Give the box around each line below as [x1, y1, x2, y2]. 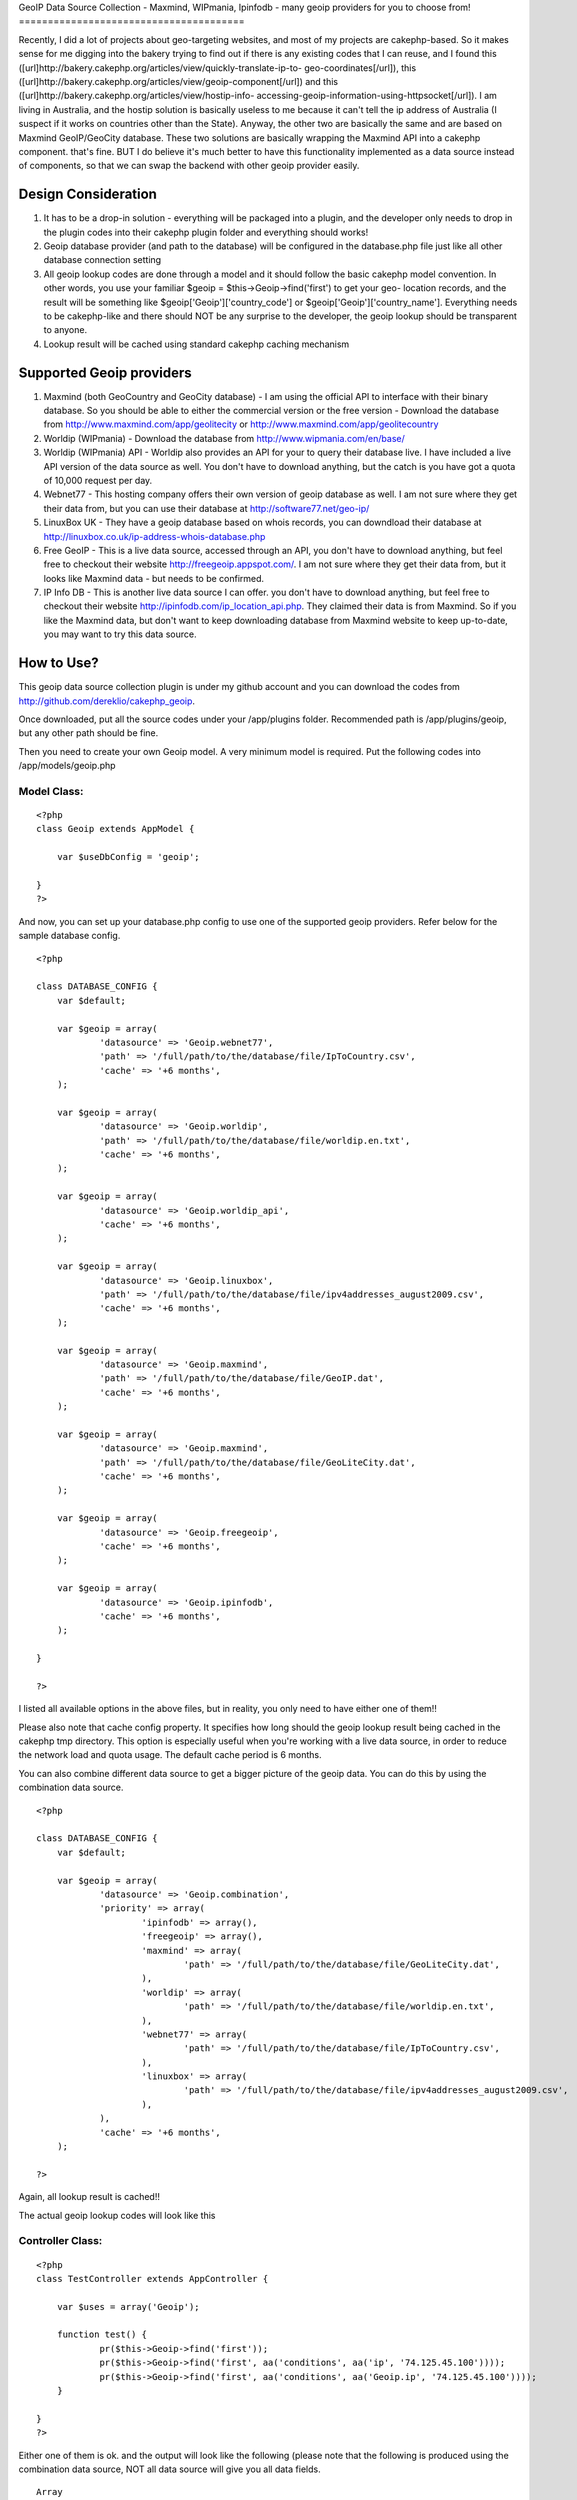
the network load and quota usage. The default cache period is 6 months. [18, 1749, 322, 1761]
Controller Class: [18, 2234, 103, 2248]
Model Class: [18, 784, 84, 798]
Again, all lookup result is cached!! [18, 2191, 160, 2203]
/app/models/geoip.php [18, 760, 116, 772]
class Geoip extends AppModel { [36, 823, 195, 835]
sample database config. [18, 930, 121, 942]
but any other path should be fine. [18, 727, 159, 739]
